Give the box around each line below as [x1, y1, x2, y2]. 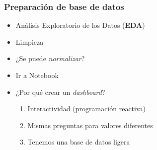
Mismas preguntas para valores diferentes [27, 120, 153, 130]
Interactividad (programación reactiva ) [27, 103, 146, 114]
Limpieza [15, 36, 44, 47]
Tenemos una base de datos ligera [27, 137, 130, 147]
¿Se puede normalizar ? [15, 53, 85, 64]
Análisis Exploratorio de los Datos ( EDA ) [15, 20, 145, 30]
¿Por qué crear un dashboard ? [15, 86, 105, 97]
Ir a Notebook [15, 70, 59, 80]
